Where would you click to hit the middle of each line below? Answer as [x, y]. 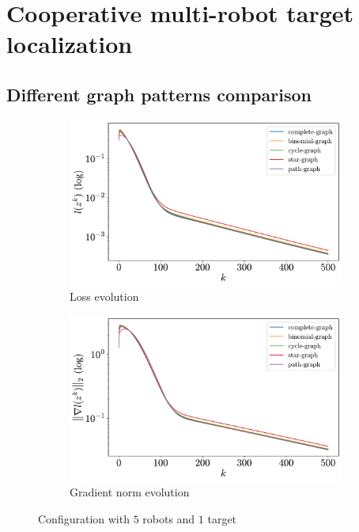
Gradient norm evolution [130, 492]
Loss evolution [104, 296]
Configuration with [84, 519]
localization [70, 44]
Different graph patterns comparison [159, 94]
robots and [169, 519]
